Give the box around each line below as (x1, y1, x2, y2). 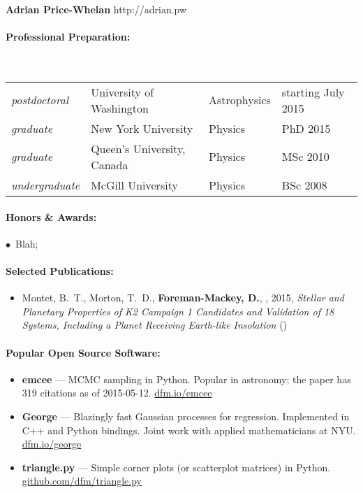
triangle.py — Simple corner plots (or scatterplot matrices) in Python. (22, 459, 331, 474)
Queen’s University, (91, 140, 186, 157)
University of (91, 83, 154, 100)
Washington (91, 99, 149, 116)
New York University (91, 120, 193, 136)
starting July (281, 83, 345, 100)
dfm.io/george (22, 436, 82, 451)
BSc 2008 (281, 176, 327, 193)
